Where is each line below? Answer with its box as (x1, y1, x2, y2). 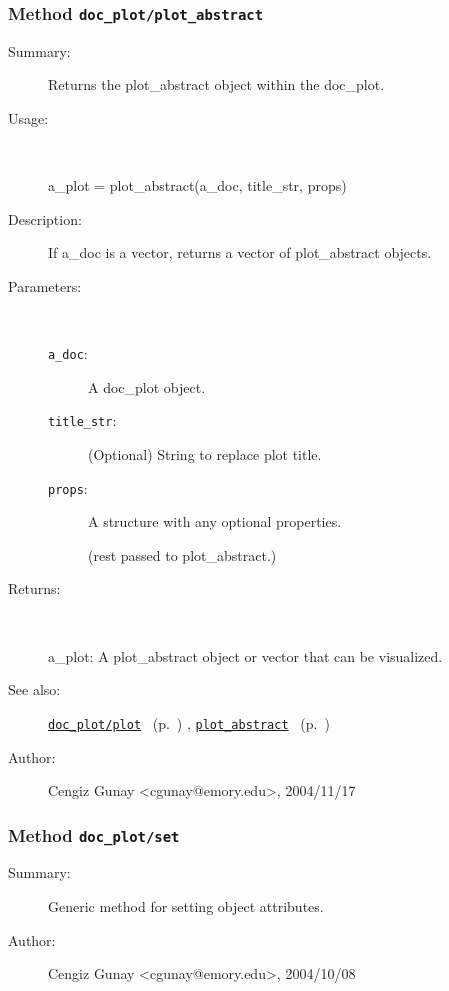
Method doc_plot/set (8, 822, 180, 847)
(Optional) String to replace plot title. (88, 444, 322, 465)
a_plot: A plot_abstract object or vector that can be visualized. (48, 645, 443, 666)
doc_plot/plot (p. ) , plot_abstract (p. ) (48, 712, 330, 733)
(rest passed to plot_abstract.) (88, 544, 277, 565)
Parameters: (8, 275, 82, 296)
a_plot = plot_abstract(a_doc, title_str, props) (48, 175, 347, 196)
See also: (8, 679, 61, 700)
